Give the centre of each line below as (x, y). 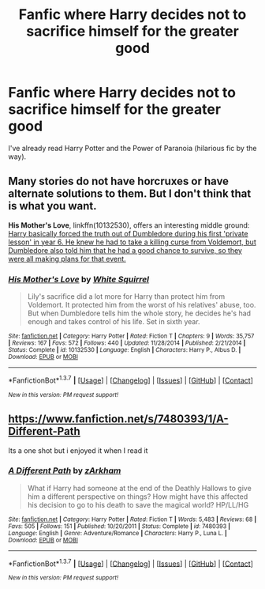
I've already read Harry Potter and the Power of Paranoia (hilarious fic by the (132, 148)
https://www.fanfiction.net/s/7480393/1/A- (118, 419)
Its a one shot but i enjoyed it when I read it (78, 450)
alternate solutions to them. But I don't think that (130, 194)
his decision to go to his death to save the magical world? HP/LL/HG (138, 504)
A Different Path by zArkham (65, 470)
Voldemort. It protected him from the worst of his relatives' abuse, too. (142, 305)
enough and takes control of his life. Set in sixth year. (114, 322)
